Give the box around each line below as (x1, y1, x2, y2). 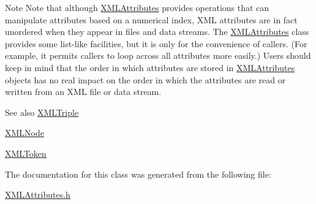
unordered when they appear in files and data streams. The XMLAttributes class (5, 25, 309, 38)
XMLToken (5, 146, 47, 159)
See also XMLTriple (5, 105, 79, 118)
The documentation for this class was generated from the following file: (5, 167, 271, 180)
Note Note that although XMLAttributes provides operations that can (5, 1, 269, 13)
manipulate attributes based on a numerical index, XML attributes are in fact (5, 13, 298, 26)
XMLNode (5, 126, 44, 139)
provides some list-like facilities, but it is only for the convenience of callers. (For (5, 37, 307, 50)
